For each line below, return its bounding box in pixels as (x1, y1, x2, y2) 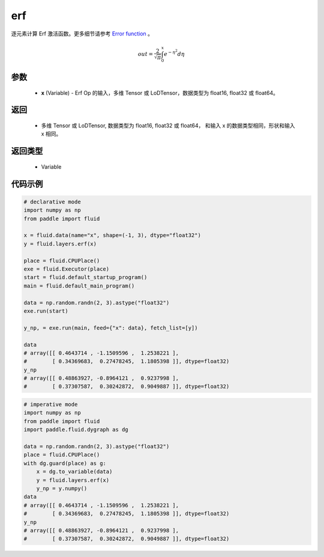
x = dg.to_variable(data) (36, 468, 113, 475)
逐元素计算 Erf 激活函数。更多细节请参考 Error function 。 (11, 30, 153, 37)
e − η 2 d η (164, 49, 185, 57)
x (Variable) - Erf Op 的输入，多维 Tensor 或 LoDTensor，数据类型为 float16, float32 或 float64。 (41, 89, 279, 96)
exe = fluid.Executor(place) (23, 266, 110, 272)
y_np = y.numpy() (36, 485, 88, 492)
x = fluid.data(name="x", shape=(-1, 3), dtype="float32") (23, 232, 201, 239)
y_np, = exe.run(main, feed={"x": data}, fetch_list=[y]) (23, 324, 198, 331)
